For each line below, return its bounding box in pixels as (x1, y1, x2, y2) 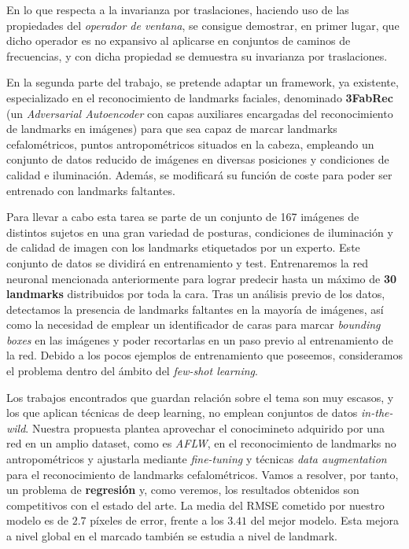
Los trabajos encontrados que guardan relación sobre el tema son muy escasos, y (6, 389, 394, 405)
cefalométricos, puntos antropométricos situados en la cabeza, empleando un (6, 135, 374, 152)
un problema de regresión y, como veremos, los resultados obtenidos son (6, 481, 359, 498)
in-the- (361, 404, 393, 421)
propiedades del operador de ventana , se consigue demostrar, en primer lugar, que (6, 17, 400, 33)
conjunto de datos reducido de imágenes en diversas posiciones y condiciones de (6, 151, 389, 168)
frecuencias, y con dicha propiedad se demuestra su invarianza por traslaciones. (6, 47, 388, 64)
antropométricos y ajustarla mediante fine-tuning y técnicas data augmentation (6, 451, 387, 467)
